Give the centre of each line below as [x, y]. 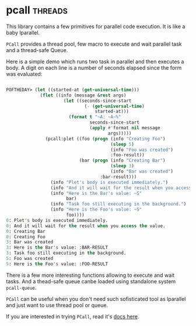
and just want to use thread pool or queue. [57, 305]
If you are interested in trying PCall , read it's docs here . [73, 316]
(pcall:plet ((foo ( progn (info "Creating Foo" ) [105, 139]
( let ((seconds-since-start [97, 101]
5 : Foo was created [30, 259]
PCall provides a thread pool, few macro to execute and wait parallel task [94, 44]
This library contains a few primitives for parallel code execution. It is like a [96, 26]
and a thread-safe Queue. [37, 50]
